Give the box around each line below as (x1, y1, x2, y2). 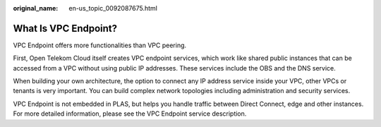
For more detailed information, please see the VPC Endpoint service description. (13, 109, 247, 118)
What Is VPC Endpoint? (13, 22, 118, 35)
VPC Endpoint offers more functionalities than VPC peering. (13, 41, 187, 49)
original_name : (13, 4, 59, 12)
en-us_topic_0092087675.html (68, 4, 158, 12)
